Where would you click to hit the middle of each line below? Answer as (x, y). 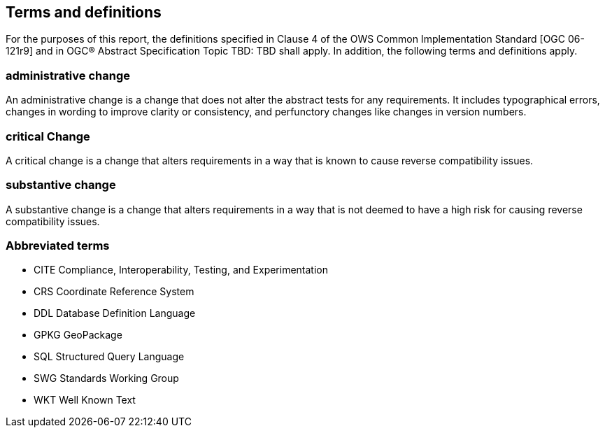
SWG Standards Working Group (106, 378)
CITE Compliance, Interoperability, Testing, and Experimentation (181, 270)
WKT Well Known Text (85, 400)
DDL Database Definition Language (115, 313)
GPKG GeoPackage (78, 335)
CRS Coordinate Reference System (114, 292)
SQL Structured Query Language (109, 357)
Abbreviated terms (58, 246)
